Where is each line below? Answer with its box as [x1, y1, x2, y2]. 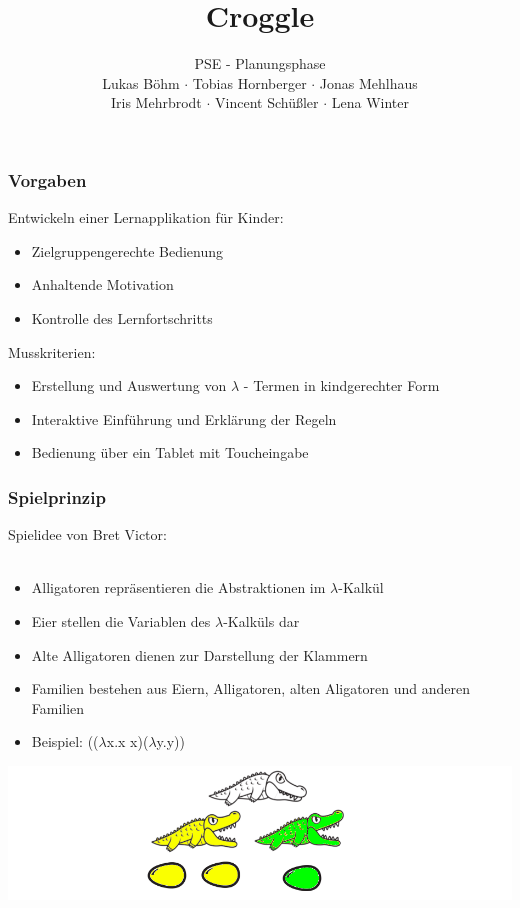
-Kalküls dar [223, 610, 300, 631]
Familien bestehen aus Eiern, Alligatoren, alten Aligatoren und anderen [31, 678, 471, 699]
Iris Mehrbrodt [110, 92, 202, 113]
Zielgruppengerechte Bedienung [31, 240, 224, 261]
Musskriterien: [8, 341, 96, 362]
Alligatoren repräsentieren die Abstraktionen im [31, 577, 326, 598]
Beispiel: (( [31, 731, 99, 752]
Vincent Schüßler [215, 92, 319, 113]
